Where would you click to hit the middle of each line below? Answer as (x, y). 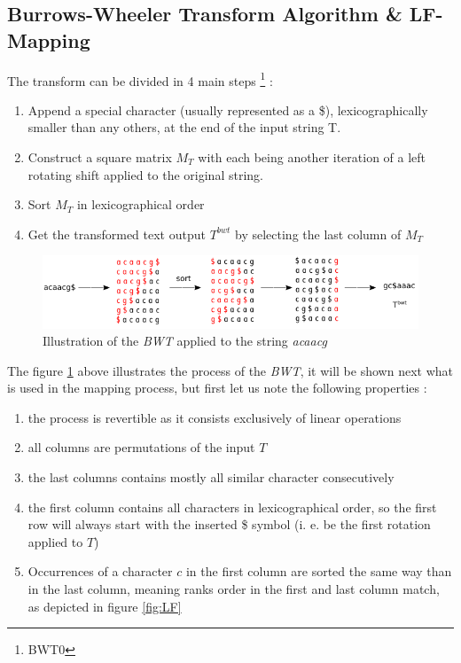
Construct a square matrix (100, 157)
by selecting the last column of (318, 234)
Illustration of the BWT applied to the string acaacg (185, 341)
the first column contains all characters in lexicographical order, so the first (232, 507)
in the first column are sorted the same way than (319, 571)
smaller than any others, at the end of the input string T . (184, 127)
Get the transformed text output (117, 234)
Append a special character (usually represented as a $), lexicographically (228, 109)
